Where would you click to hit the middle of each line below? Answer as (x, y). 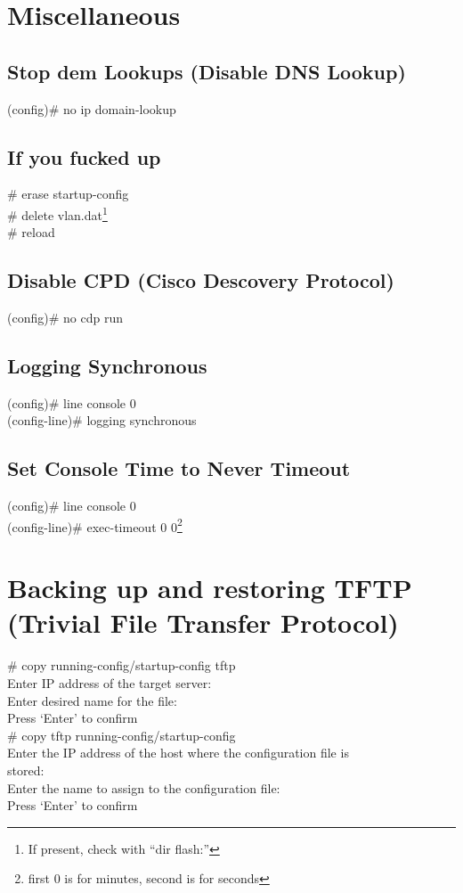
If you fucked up (84, 156)
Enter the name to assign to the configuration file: (144, 787)
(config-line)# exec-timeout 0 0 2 (95, 525)
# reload (31, 232)
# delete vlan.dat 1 (57, 213)
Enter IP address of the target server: (110, 682)
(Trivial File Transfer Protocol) (203, 623)
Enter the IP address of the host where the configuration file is (178, 753)
